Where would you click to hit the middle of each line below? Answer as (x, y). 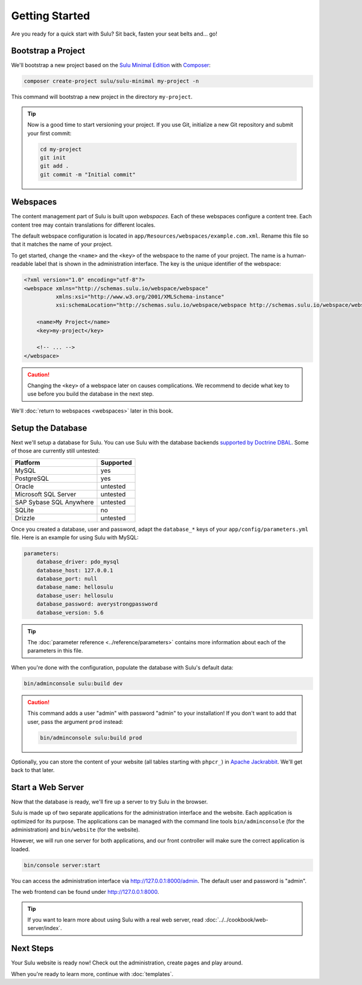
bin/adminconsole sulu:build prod (91, 738)
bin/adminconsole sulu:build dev (73, 683)
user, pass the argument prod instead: (75, 721)
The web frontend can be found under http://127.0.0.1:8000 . (85, 892)
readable (22, 264)
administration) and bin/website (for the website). (75, 830)
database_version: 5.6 (70, 613)
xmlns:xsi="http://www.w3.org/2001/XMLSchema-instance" (140, 296)
